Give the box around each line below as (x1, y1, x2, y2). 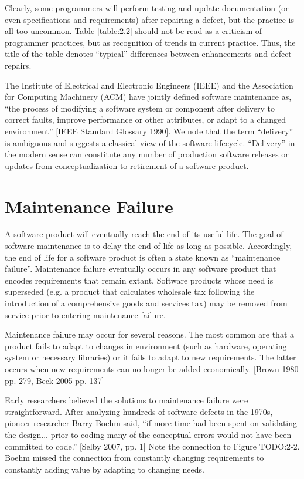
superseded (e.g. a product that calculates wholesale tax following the (5, 285, 255, 298)
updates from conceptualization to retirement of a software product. (5, 159, 249, 171)
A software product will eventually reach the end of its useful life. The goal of (5, 228, 283, 240)
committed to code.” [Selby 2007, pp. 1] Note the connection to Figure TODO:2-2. (5, 440, 300, 452)
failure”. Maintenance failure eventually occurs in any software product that (5, 262, 276, 275)
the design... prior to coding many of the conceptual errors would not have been (5, 428, 292, 440)
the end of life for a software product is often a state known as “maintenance (5, 251, 281, 263)
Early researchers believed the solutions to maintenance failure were (5, 394, 248, 406)
